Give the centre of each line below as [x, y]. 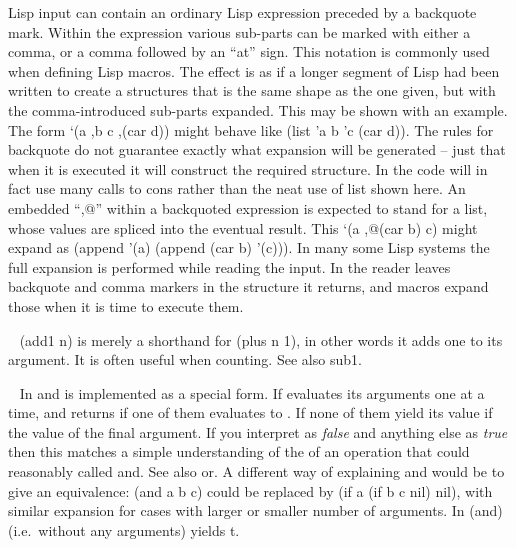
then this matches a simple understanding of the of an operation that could [239, 451]
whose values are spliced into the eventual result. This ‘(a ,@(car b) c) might [243, 227]
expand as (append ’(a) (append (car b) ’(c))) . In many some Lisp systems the [249, 247]
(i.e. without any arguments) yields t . [124, 529]
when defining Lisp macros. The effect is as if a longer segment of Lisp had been [254, 70]
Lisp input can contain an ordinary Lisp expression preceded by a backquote [242, 12]
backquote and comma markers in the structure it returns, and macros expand [248, 286]
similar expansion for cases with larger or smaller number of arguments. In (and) [255, 510]
